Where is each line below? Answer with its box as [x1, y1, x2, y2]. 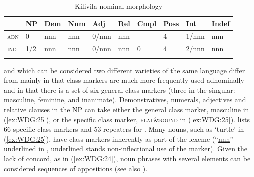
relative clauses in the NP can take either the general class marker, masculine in [4, 104, 249, 114]
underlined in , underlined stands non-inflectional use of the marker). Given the [4, 143, 248, 154]
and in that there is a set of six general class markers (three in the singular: [4, 84, 235, 95]
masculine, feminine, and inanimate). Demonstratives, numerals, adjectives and [4, 94, 246, 105]
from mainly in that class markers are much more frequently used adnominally [4, 75, 244, 85]
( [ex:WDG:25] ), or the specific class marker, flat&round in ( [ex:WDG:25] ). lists [4, 114, 250, 124]
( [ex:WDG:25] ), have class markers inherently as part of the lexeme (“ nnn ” [4, 133, 233, 144]
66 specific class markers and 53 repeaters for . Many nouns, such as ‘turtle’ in [4, 124, 244, 134]
